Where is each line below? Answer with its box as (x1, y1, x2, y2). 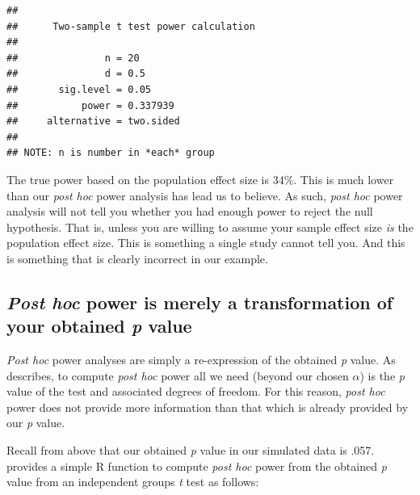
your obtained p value (6, 313, 192, 338)
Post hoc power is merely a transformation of (6, 289, 393, 314)
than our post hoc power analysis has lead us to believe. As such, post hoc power (6, 187, 403, 203)
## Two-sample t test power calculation (6, 20, 255, 32)
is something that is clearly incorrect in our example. (6, 250, 268, 266)
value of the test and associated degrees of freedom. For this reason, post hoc (6, 383, 385, 400)
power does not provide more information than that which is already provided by (6, 398, 409, 415)
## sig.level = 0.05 (6, 83, 151, 95)
